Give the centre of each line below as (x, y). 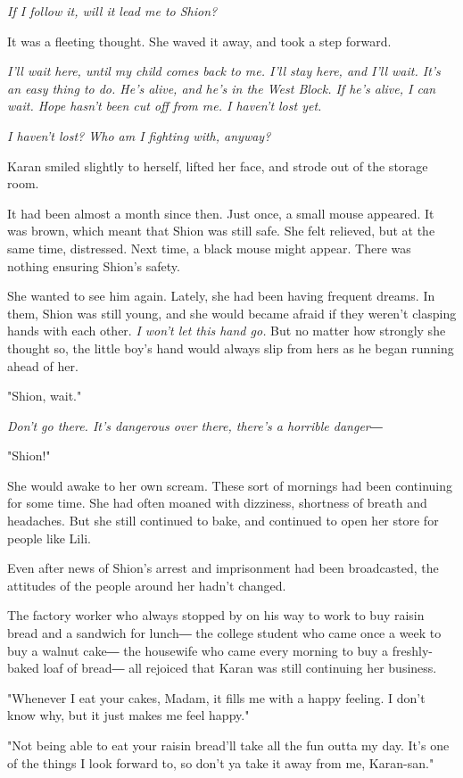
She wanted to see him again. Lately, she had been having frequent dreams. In (221, 296)
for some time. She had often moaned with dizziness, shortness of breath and (217, 503)
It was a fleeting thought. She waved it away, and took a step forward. (199, 41)
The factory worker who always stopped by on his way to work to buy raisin (216, 615)
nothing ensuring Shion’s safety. (94, 265)
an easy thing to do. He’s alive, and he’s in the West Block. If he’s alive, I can (222, 88)
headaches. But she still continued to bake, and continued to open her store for (223, 521)
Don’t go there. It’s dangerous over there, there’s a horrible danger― (195, 425)
